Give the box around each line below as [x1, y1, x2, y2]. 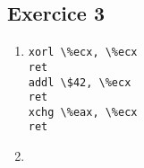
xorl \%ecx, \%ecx [28, 46, 138, 59]
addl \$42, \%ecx [28, 75, 131, 89]
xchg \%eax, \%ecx [28, 105, 138, 119]
